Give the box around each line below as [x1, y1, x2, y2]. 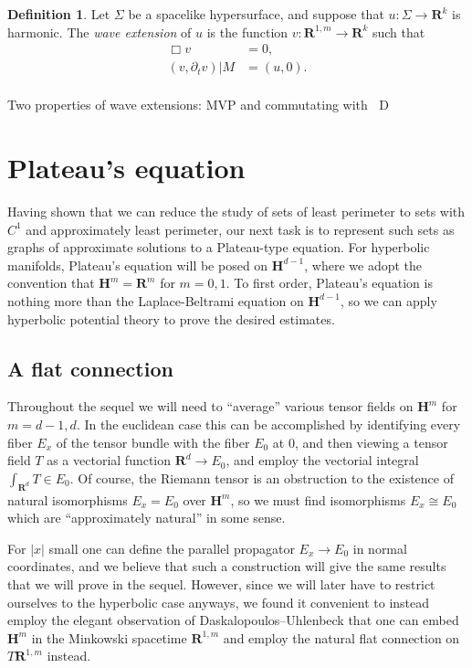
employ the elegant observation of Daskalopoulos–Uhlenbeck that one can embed [7, 610, 459, 630]
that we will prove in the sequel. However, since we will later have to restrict [7, 574, 435, 593]
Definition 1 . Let [7, 5, 110, 23]
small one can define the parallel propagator [48, 538, 295, 557]
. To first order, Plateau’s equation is [226, 273, 433, 292]
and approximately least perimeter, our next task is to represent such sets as [26, 219, 455, 239]
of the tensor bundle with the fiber [56, 432, 250, 451]
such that [372, 22, 425, 41]
